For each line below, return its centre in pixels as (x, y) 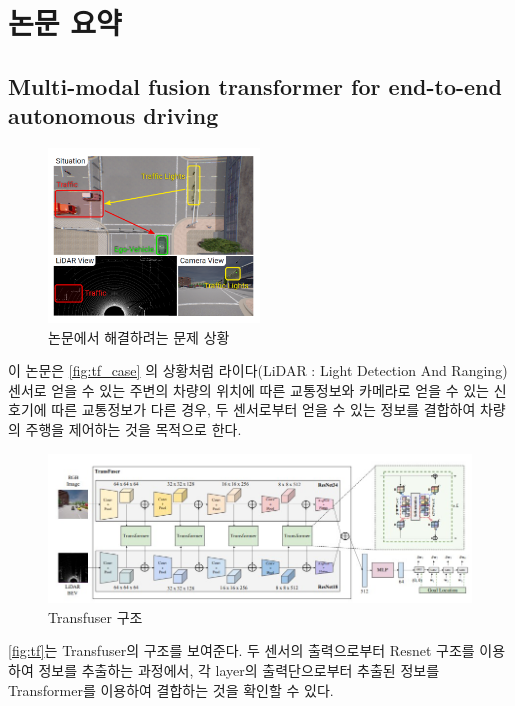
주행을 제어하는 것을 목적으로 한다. (133, 428)
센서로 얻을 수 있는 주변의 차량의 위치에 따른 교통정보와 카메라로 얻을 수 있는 (248, 389)
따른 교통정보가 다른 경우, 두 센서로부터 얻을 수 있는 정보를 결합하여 (263, 409)
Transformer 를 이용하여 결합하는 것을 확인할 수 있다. (171, 689)
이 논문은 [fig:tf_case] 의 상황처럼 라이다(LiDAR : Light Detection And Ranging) (258, 370)
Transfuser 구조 (95, 616)
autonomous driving (113, 115)
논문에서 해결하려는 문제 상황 (139, 336)
